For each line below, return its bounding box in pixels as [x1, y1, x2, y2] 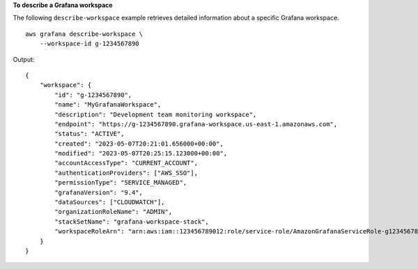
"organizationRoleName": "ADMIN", [54, 208, 173, 216]
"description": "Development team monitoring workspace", [54, 110, 257, 118]
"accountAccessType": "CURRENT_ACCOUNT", [54, 159, 199, 167]
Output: [13, 55, 35, 63]
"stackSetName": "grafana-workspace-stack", [54, 217, 209, 226]
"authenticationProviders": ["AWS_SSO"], [54, 169, 199, 177]
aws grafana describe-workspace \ [25, 30, 143, 38]
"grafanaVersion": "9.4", [54, 188, 143, 197]
